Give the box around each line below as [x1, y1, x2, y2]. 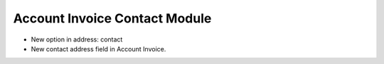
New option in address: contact [31, 35, 123, 44]
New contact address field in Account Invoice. [31, 44, 166, 53]
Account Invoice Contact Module [13, 11, 212, 26]
